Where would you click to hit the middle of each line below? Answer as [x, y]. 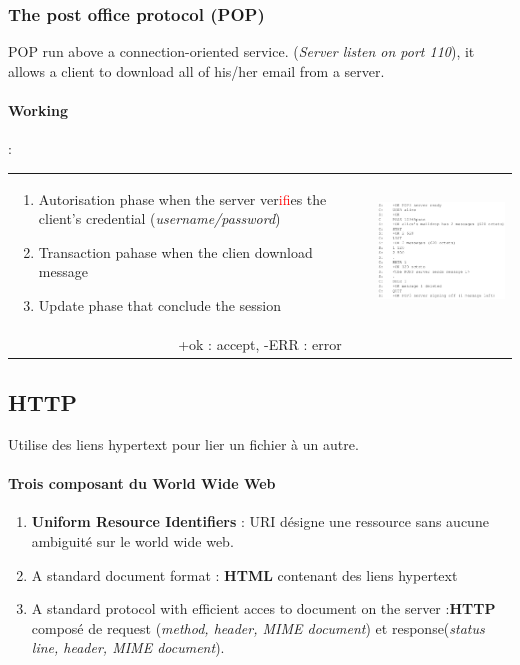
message [63, 271]
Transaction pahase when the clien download [175, 251]
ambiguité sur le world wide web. [132, 541]
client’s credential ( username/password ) [159, 218]
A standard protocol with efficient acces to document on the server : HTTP [263, 608]
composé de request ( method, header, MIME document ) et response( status [258, 627]
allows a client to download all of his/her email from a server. [196, 70]
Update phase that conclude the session [159, 304]
